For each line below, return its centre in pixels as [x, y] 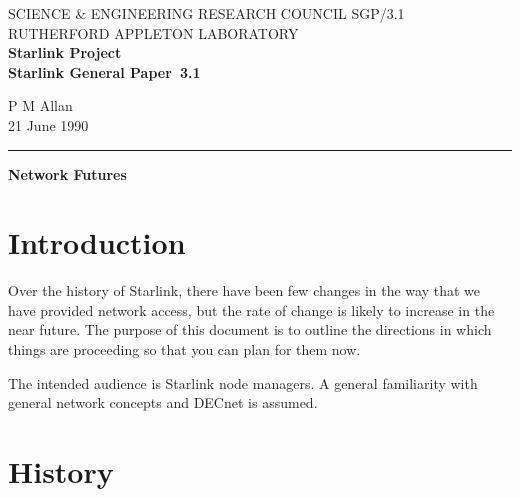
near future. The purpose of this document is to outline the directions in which [250, 329]
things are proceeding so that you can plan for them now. [184, 349]
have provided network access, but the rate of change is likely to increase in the [251, 309]
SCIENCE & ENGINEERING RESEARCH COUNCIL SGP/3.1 [206, 13]
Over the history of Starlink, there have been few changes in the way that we [244, 290]
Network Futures [67, 173]
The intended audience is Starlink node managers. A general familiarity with [243, 382]
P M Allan [40, 105]
